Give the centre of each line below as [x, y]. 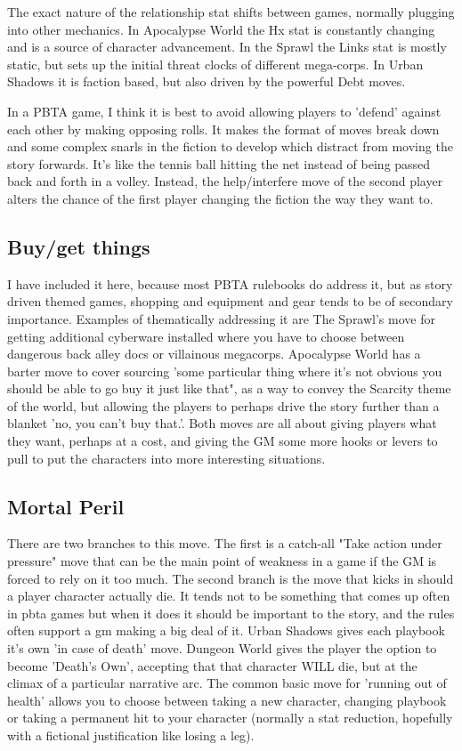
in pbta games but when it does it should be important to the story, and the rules [231, 613]
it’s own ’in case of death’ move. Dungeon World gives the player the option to [222, 648]
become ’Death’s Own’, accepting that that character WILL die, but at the [212, 665]
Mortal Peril [66, 506]
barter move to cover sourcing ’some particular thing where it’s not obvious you [225, 371]
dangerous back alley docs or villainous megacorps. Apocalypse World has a [214, 354]
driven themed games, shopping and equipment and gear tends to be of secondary [230, 301]
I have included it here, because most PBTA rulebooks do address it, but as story [230, 283]
